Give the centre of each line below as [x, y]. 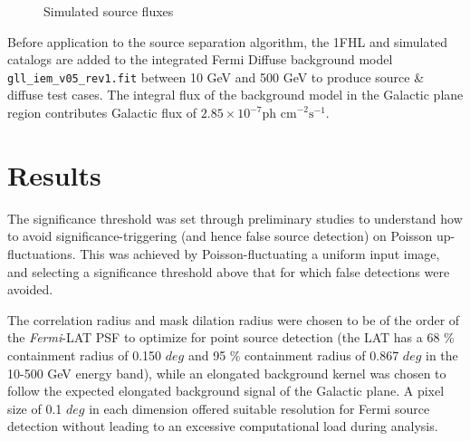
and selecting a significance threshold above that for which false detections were [229, 271]
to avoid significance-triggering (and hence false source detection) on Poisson [220, 236]
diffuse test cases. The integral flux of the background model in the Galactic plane [235, 95]
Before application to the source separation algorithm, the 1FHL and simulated [227, 41]
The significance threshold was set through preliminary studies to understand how [235, 218]
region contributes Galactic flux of [102, 113]
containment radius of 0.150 [85, 355]
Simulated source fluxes [109, 11]
